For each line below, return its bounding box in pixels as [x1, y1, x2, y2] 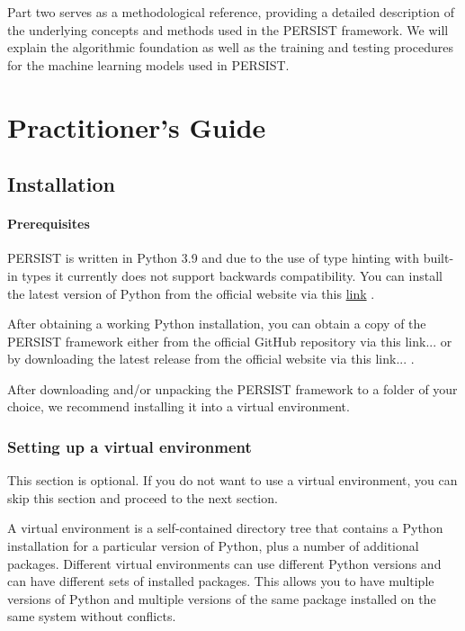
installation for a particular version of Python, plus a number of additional [7, 536, 419, 555]
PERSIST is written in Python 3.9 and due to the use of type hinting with [7, 248, 419, 267]
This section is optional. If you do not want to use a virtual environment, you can [7, 471, 458, 490]
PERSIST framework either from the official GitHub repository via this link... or [7, 331, 452, 350]
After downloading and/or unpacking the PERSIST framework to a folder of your [7, 379, 458, 398]
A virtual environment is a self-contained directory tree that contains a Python [7, 518, 443, 537]
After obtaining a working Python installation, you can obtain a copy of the [7, 314, 426, 333]
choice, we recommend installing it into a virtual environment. [7, 397, 350, 416]
